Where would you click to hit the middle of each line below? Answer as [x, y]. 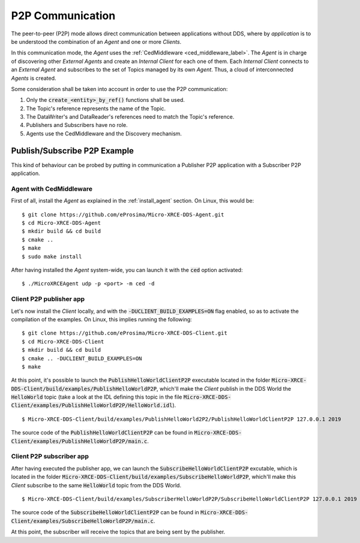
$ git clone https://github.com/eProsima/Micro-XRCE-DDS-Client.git [124, 333]
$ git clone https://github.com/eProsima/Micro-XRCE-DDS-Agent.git [123, 215]
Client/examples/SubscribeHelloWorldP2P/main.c [82, 521]
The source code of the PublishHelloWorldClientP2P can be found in [102, 433]
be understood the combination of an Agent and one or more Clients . [96, 41]
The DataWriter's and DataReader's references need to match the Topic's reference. [130, 117]
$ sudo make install [52, 257]
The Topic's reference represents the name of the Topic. [96, 108]
